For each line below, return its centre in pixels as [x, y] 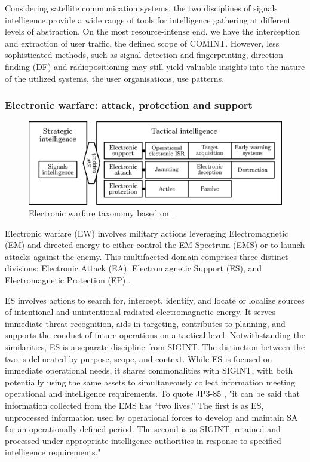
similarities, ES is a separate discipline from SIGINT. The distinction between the [155, 347]
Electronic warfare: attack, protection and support [129, 105]
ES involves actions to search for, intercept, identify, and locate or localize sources [155, 300]
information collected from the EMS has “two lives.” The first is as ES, [134, 405]
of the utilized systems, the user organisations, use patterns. [115, 78]
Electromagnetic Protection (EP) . [68, 280]
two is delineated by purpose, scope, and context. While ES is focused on [139, 358]
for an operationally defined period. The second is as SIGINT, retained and [143, 429]
